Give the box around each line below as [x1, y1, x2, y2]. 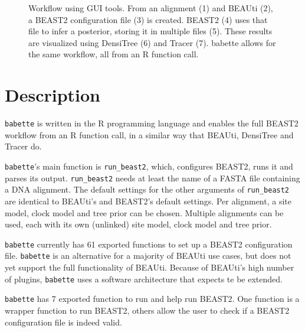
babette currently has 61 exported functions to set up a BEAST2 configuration [5, 237, 293, 250]
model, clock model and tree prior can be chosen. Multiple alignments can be [5, 206, 284, 219]
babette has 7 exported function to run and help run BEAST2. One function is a [5, 292, 300, 305]
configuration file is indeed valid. [5, 315, 122, 328]
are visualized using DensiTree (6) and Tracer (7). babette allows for [28, 36, 276, 48]
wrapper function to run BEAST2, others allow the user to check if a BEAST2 [5, 304, 290, 316]
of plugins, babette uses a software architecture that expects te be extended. [5, 272, 283, 285]
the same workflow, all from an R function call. [28, 48, 199, 60]
